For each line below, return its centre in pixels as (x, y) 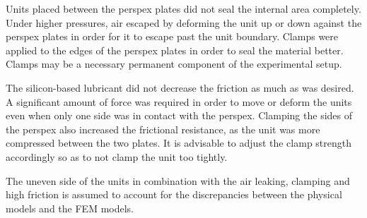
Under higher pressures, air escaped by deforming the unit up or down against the (184, 22)
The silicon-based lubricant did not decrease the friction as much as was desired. (180, 87)
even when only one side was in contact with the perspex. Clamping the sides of (179, 115)
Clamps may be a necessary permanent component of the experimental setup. (174, 64)
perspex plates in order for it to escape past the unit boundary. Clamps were (172, 36)
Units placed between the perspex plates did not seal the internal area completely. (183, 8)
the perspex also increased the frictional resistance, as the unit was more (163, 129)
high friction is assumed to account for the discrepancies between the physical (174, 194)
